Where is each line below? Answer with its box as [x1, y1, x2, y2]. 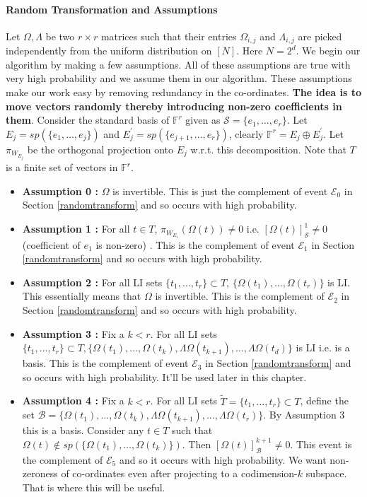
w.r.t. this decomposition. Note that [190, 141, 346, 156]
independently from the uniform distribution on [6, 43, 212, 58]
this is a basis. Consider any [22, 423, 144, 438]
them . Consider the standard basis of [6, 112, 170, 127]
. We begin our [296, 43, 361, 58]
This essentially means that [22, 288, 141, 303]
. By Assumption [263, 407, 337, 422]
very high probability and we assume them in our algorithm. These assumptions [6, 71, 352, 86]
